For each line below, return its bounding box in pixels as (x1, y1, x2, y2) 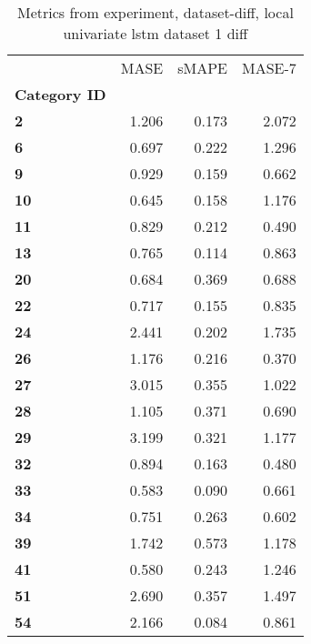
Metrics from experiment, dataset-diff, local (16, 2, 294, 23)
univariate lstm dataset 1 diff (63, 23, 248, 44)
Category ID (15, 84, 106, 105)
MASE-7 (242, 57, 296, 78)
